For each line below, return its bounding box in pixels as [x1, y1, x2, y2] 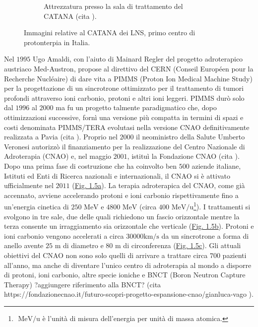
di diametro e [63, 240, 104, 251]
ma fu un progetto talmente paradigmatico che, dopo [56, 102, 217, 113]
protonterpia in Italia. [24, 37, 90, 47]
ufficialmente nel [4, 180, 54, 191]
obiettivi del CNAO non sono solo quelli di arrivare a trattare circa [4, 250, 208, 260]
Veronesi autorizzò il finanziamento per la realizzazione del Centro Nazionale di [4, 141, 245, 151]
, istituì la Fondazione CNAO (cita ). [127, 151, 240, 161]
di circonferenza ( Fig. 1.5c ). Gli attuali [123, 240, 241, 251]
